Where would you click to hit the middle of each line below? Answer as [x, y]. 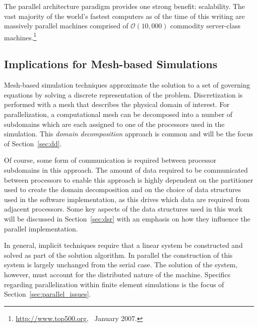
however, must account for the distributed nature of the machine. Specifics [117, 274]
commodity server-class [205, 26]
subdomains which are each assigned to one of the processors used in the [114, 124]
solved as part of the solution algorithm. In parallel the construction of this [118, 255]
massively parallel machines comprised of [66, 26]
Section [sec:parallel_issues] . [47, 294]
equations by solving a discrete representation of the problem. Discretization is [124, 94]
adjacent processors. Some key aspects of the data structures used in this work [123, 209]
